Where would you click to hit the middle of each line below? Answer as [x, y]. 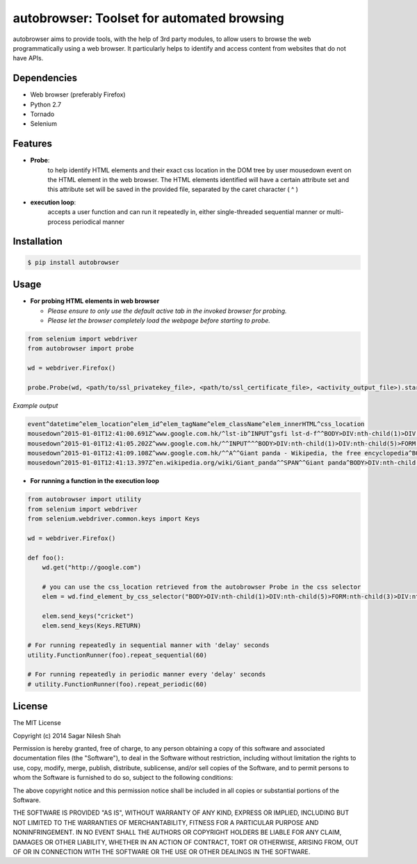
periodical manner [98, 222]
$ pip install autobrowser [73, 262]
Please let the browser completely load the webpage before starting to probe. [159, 320]
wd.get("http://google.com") [92, 568]
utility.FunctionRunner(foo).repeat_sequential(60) [117, 655]
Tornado [42, 114]
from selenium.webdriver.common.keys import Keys [114, 519]
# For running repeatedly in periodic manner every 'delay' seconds [147, 675]
